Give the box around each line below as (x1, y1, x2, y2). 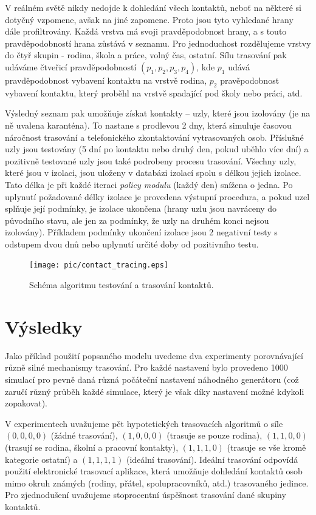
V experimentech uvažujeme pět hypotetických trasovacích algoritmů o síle (5, 417, 283, 429)
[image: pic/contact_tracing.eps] (29, 261, 169, 270)
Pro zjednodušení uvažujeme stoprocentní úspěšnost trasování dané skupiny (5, 488, 286, 501)
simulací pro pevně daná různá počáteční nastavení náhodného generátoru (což (5, 373, 299, 386)
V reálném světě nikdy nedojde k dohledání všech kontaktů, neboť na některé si (5, 1, 301, 13)
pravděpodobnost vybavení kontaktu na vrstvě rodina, (5, 73, 207, 86)
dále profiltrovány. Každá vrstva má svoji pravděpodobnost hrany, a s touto (5, 25, 287, 38)
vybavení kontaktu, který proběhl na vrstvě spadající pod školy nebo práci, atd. (5, 86, 303, 99)
